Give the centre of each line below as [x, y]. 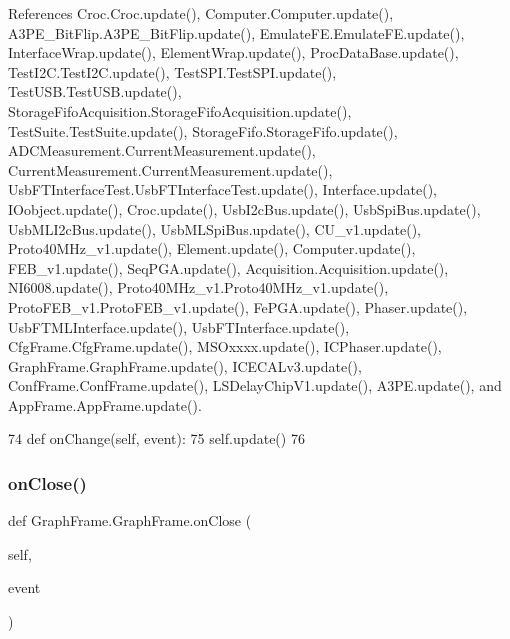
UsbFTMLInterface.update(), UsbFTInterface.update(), [179, 326]
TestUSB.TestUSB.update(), [95, 91]
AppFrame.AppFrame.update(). [105, 404]
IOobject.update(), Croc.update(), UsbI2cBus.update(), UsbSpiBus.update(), [244, 208]
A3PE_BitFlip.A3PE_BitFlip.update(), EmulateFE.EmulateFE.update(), [236, 32]
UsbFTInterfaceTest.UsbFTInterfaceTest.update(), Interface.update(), [223, 189]
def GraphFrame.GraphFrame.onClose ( [130, 520]
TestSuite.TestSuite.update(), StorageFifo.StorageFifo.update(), [203, 130]
